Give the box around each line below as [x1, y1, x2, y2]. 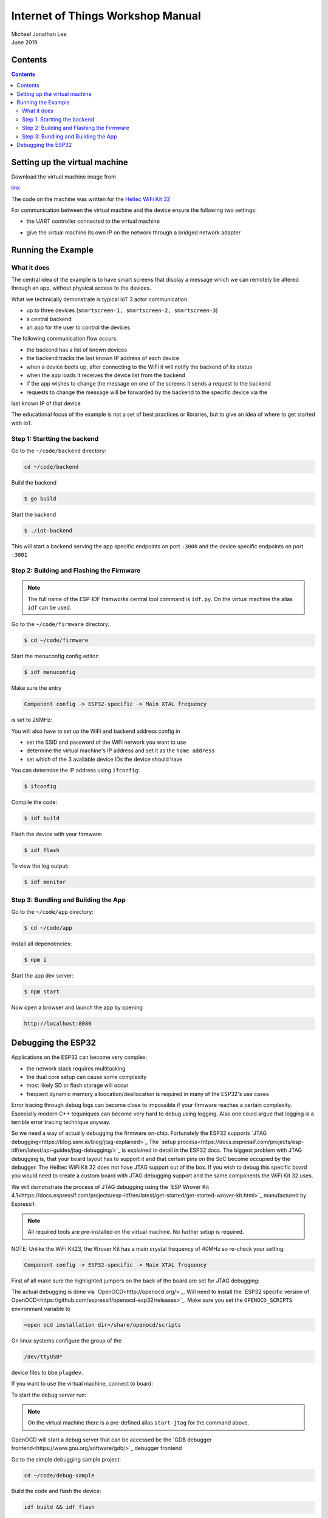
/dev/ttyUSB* [24, 1353, 63, 1360]
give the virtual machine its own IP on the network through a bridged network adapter [26, 228, 241, 236]
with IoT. [11, 419, 33, 426]
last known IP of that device [11, 400, 81, 407]
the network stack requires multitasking [26, 1064, 126, 1072]
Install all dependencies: [11, 940, 72, 947]
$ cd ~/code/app [24, 924, 73, 931]
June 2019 [11, 38, 38, 46]
